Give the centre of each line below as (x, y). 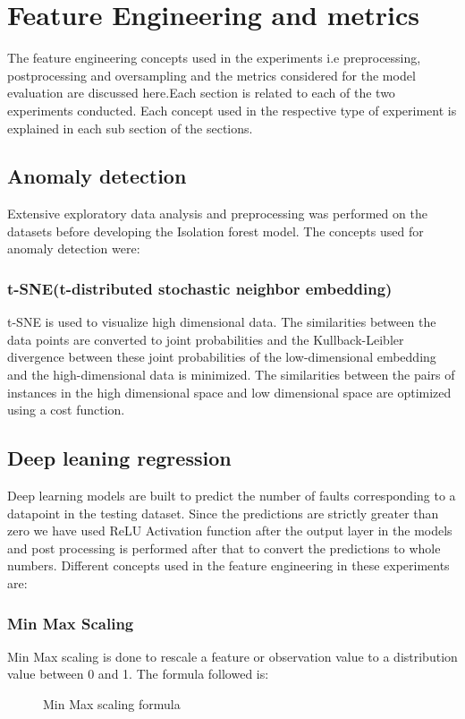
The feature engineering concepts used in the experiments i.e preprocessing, (214, 58)
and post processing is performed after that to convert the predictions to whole (224, 548)
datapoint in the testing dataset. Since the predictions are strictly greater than (223, 513)
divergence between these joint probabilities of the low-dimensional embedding (222, 357)
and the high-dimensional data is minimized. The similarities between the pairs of (231, 375)
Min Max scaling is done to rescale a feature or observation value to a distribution (232, 656)
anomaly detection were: (74, 248)
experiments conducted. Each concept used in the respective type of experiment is (232, 110)
